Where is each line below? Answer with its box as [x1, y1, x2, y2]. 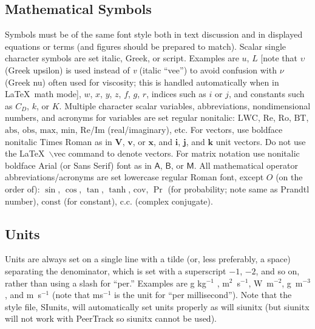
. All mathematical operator [194, 158, 298, 171]
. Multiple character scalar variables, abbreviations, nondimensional [59, 99, 311, 112]
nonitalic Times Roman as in [5, 135, 112, 148]
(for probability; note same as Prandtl [168, 182, 310, 195]
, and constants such [228, 87, 305, 100]
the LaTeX [5, 147, 45, 160]
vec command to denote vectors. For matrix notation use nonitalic [53, 147, 300, 160]
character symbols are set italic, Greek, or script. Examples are [5, 52, 239, 64]
